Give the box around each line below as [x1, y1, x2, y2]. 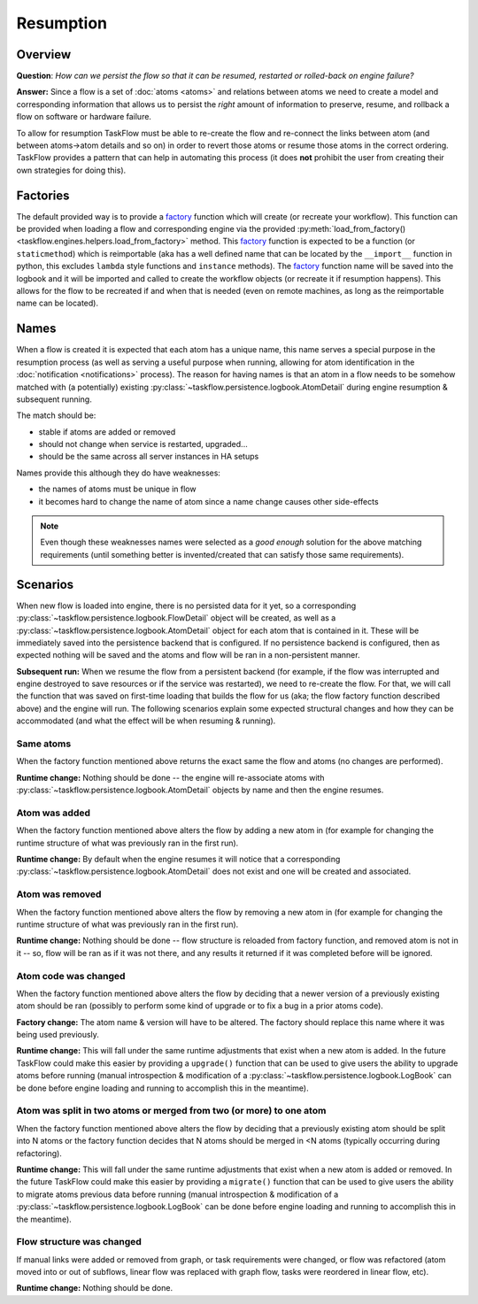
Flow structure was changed [16, 1236, 142, 1248]
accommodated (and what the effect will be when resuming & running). [16, 715, 276, 726]
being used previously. [16, 1030, 99, 1040]
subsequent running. [16, 394, 92, 405]
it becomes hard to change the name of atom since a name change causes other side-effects [38, 496, 380, 506]
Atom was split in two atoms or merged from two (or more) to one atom [16, 1105, 327, 1117]
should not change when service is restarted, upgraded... [38, 439, 248, 450]
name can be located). [16, 297, 99, 309]
